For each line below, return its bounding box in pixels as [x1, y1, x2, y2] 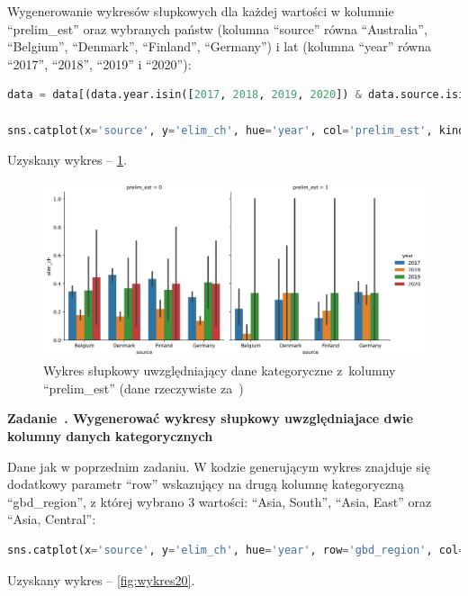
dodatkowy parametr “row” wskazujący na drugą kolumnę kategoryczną [7, 474, 404, 493]
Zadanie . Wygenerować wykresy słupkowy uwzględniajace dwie [7, 409, 413, 428]
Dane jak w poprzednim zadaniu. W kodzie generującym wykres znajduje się [7, 456, 430, 475]
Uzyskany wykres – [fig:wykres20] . [7, 570, 195, 589]
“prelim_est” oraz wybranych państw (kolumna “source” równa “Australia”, [7, 19, 427, 38]
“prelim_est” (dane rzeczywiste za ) [43, 378, 244, 397]
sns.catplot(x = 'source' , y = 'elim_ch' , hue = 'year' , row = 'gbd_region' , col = [7, 543, 465, 556]
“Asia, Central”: [7, 510, 96, 528]
